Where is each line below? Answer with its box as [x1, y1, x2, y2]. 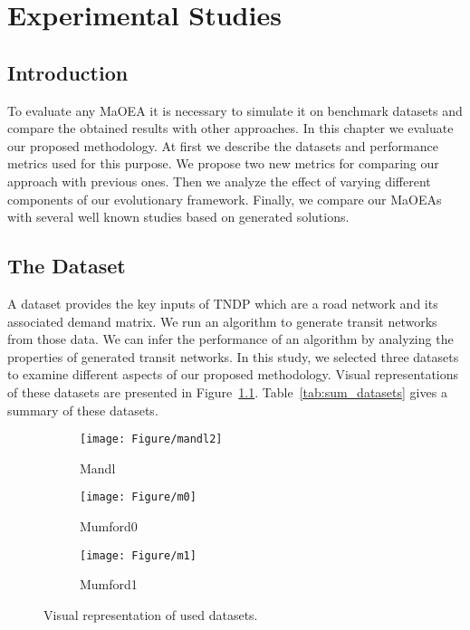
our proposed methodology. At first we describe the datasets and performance [7, 136, 438, 155]
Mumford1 [80, 575, 138, 594]
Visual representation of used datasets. [43, 605, 258, 624]
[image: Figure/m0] [80, 491, 197, 504]
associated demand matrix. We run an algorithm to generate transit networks [7, 311, 437, 330]
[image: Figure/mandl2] [80, 433, 223, 446]
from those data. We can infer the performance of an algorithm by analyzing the [7, 329, 454, 348]
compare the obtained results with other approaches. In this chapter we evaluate [7, 119, 454, 138]
